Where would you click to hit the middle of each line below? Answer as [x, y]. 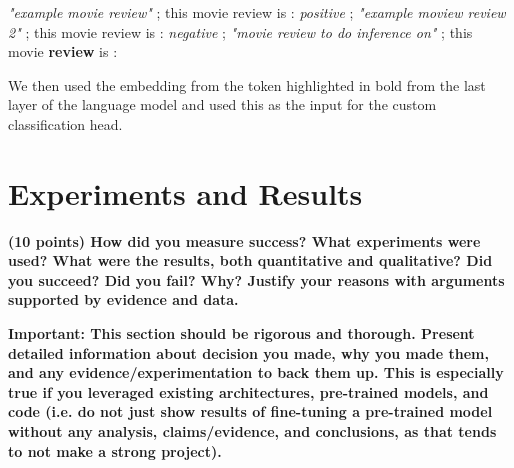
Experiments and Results [185, 192]
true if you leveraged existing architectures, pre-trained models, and [248, 391]
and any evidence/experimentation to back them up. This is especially [256, 372]
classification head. [65, 123]
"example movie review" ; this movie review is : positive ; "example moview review [257, 12]
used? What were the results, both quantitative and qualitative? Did [250, 260]
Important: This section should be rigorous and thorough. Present [241, 333]
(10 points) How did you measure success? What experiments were [244, 240]
